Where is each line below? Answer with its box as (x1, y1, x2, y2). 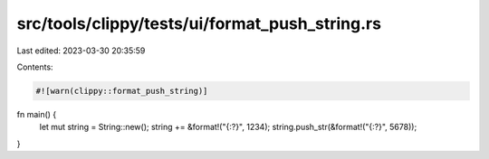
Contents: (16, 61, 53, 72)
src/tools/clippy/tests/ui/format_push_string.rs (16, 14, 382, 33)
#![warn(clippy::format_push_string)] (35, 86, 208, 96)
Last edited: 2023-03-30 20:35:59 (16, 45, 146, 56)
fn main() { (16, 108, 57, 119)
